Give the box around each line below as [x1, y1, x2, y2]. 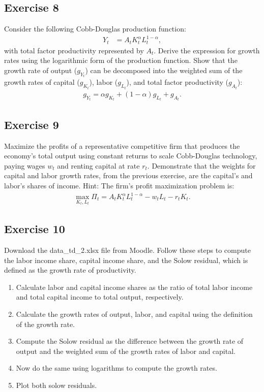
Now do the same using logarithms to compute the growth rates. [16, 363, 217, 373]
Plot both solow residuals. [16, 380, 97, 390]
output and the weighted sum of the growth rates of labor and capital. [16, 345, 236, 356]
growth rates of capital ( [4, 77, 80, 87]
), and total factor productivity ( [126, 77, 228, 87]
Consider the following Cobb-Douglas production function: [4, 23, 186, 34]
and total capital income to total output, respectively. [16, 291, 184, 302]
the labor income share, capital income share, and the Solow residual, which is [4, 254, 248, 265]
